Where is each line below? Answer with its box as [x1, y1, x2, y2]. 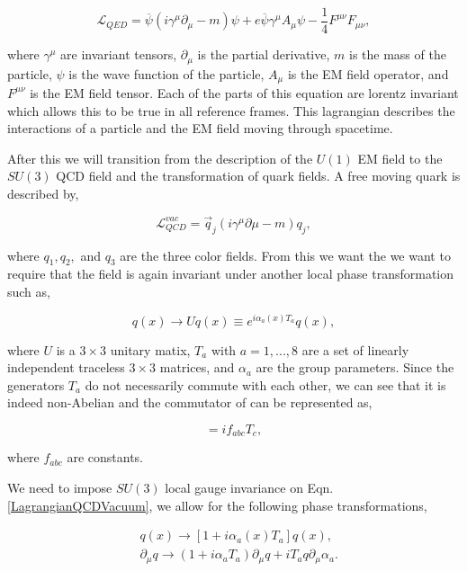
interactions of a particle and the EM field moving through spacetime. [7, 119, 393, 138]
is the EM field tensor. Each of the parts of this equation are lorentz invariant [30, 83, 459, 102]
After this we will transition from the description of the [7, 148, 313, 167]
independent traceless [7, 358, 125, 377]
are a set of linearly [301, 340, 409, 359]
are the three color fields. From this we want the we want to [120, 245, 451, 264]
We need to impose [7, 478, 112, 497]
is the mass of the [348, 45, 446, 64]
